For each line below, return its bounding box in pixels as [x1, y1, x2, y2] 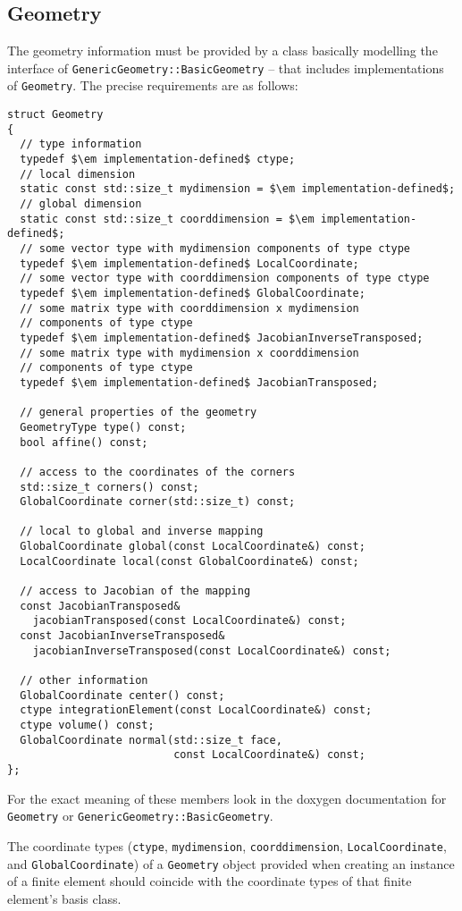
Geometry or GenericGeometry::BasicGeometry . [7, 806, 273, 825]
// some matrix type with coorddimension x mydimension [20, 301, 359, 315]
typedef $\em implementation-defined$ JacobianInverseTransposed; [20, 331, 424, 344]
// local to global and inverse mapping [20, 525, 264, 538]
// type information [20, 138, 142, 151]
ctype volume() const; [20, 719, 155, 732]
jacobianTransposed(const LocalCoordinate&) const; [32, 614, 347, 628]
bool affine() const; [20, 435, 148, 449]
